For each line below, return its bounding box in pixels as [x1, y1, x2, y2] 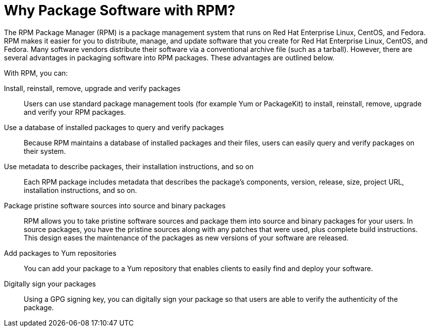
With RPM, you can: [4, 68, 68, 77]
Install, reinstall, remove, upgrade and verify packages [4, 84, 181, 93]
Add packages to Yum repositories [4, 248, 117, 257]
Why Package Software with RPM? [4, 2, 235, 19]
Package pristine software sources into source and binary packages [4, 201, 226, 210]
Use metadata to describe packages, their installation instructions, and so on [4, 162, 254, 171]
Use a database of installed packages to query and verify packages [4, 123, 224, 132]
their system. [24, 146, 66, 155]
